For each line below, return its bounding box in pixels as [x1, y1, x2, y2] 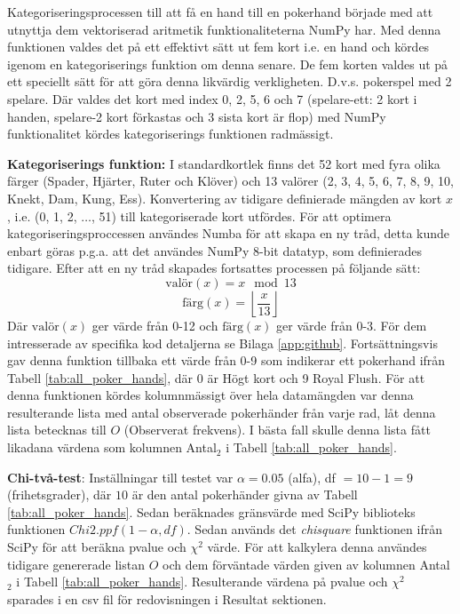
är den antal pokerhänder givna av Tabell [131, 485, 358, 504]
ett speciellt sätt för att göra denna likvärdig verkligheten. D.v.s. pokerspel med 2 [7, 72, 452, 91]
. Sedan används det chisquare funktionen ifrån [186, 520, 442, 538]
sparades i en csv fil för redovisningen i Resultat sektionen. [7, 589, 327, 608]
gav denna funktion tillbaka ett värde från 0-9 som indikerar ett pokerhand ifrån [7, 351, 446, 370]
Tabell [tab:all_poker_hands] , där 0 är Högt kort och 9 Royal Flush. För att [7, 368, 425, 387]
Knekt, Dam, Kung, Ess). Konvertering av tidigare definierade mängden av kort [7, 188, 442, 207]
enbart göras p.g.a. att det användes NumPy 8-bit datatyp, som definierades [7, 241, 422, 259]
